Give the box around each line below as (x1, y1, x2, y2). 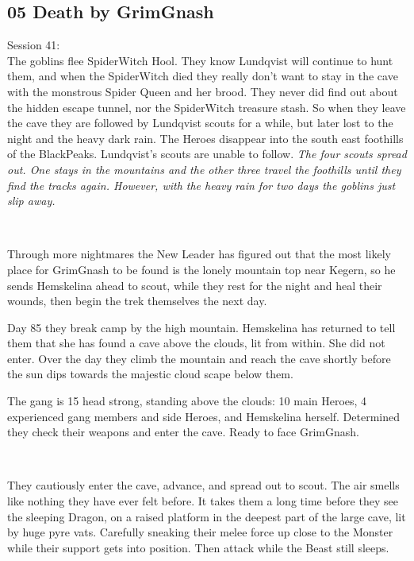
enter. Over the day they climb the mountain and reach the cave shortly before (7, 350, 391, 366)
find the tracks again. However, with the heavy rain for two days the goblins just (7, 176, 396, 193)
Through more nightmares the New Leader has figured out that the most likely (7, 246, 391, 262)
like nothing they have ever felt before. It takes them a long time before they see (7, 493, 398, 509)
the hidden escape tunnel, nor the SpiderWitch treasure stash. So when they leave (7, 99, 406, 115)
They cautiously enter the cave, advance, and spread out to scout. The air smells (7, 477, 400, 493)
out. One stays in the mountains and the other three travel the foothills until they (7, 161, 401, 177)
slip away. (7, 192, 56, 209)
